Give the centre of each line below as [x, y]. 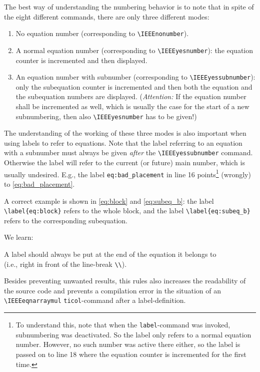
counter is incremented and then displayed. [81, 60]
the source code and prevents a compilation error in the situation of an [113, 290]
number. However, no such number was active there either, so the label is [128, 344]
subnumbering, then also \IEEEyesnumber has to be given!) [106, 116]
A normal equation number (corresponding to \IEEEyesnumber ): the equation [134, 50]
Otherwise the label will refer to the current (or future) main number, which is [124, 162]
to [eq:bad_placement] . [39, 183]
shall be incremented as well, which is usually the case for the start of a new [132, 106]
